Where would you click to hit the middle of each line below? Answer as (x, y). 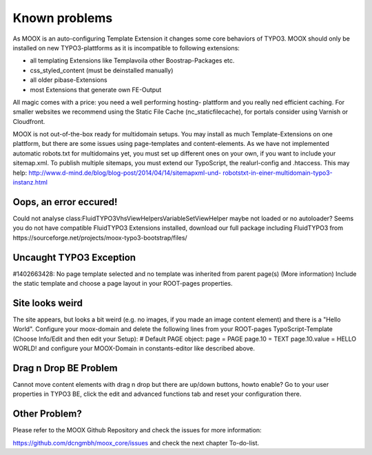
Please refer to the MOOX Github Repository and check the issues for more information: (137, 430)
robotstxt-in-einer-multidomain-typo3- (278, 173)
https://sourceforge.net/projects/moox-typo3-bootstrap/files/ (100, 237)
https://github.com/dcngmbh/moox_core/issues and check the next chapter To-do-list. (136, 443)
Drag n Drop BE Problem (65, 368)
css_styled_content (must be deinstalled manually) (102, 70)
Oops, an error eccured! (65, 202)
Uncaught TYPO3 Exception (74, 257)
